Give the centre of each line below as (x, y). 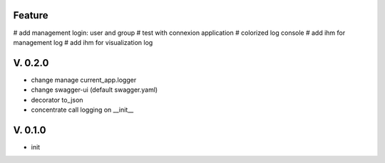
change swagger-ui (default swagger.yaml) (94, 90)
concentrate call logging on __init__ (82, 110)
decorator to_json (57, 100)
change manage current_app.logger (84, 80)
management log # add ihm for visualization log (83, 42)
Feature (31, 15)
